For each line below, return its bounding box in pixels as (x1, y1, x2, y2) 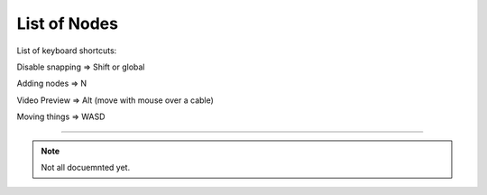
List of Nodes (16, 14, 119, 33)
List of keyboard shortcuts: (16, 45, 117, 56)
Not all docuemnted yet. (41, 162, 131, 172)
